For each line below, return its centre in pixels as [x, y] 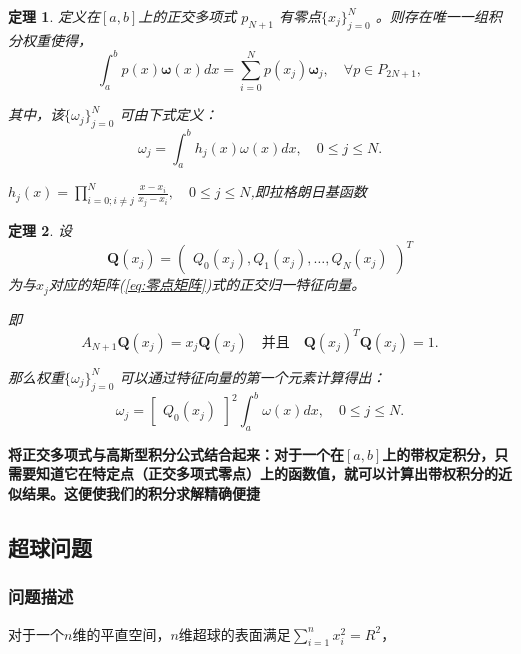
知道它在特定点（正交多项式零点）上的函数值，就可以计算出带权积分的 [266, 473]
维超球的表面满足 [234, 633]
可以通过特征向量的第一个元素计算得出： [252, 376]
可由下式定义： [168, 114]
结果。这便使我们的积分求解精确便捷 [140, 493]
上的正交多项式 [187, 16]
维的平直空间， [121, 633]
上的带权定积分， [438, 453]
